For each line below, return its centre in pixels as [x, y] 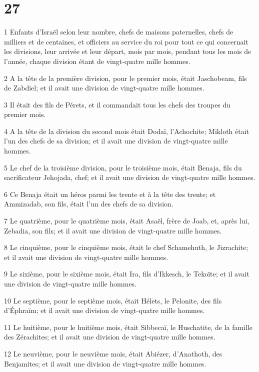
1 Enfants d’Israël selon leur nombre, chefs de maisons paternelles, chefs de [119, 32]
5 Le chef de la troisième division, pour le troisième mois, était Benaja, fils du [123, 167]
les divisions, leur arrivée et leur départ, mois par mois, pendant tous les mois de [128, 51]
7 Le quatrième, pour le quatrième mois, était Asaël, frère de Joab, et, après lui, [127, 221]
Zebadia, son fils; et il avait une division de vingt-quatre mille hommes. [113, 230]
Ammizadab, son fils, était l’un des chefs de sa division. [89, 204]
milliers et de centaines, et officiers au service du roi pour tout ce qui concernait [126, 41]
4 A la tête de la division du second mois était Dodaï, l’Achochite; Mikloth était [127, 131]
